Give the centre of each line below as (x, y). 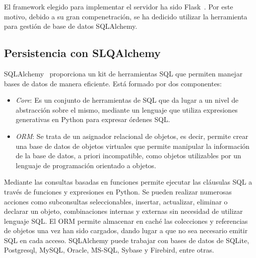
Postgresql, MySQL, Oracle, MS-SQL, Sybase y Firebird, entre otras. (109, 250)
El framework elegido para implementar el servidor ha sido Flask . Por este (119, 6)
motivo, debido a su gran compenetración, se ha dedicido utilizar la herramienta (126, 16)
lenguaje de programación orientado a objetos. (86, 165)
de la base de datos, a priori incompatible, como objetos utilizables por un (128, 156)
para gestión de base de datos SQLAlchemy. (71, 26)
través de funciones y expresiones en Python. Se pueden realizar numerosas (118, 191)
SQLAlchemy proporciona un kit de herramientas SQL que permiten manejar (123, 73)
